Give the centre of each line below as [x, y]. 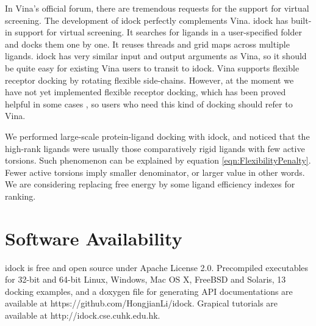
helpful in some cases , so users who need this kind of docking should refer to [149, 103]
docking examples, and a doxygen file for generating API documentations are [149, 291]
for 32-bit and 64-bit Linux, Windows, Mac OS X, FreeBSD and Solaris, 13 [145, 279]
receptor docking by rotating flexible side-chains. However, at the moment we [149, 80]
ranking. [20, 196]
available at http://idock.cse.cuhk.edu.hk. [83, 315]
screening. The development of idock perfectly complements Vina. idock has [147, 20]
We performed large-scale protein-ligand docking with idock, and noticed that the [157, 136]
